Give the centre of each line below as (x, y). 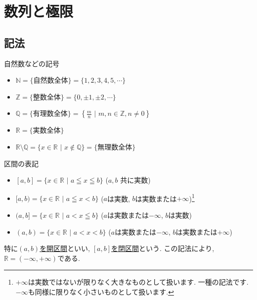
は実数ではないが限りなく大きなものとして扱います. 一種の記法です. (138, 282)
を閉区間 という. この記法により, (163, 248)
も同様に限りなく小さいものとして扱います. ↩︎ (101, 291)
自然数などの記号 (32, 63)
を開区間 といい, (65, 248)
